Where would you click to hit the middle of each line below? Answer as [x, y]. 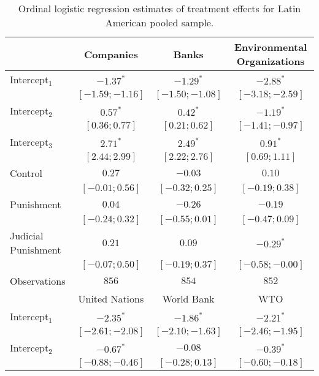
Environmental [271, 47]
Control [26, 173]
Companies [111, 54]
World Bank [188, 299]
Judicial [27, 235]
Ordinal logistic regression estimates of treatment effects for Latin [159, 8]
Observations [38, 281]
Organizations [271, 61]
